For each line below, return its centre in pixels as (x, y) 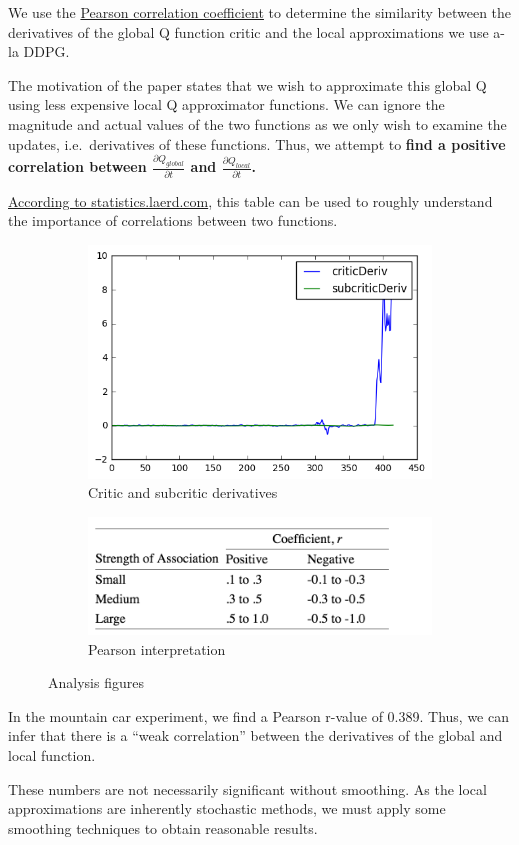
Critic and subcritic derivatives (183, 492)
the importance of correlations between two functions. (173, 220)
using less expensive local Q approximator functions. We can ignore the (226, 104)
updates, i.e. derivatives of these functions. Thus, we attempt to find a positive (257, 143)
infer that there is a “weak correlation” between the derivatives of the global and (255, 735)
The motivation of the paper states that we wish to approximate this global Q (247, 84)
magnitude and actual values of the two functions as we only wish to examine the (257, 123)
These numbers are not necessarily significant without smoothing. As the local (247, 788)
